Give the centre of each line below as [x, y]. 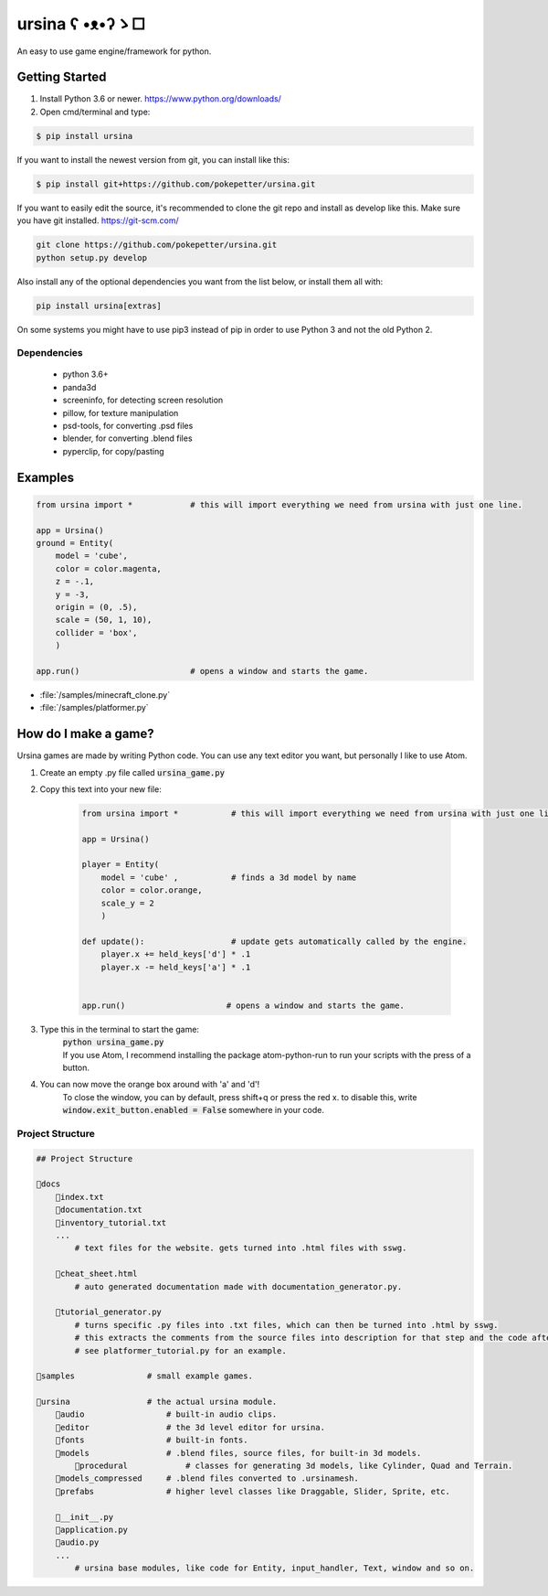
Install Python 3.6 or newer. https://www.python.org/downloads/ [161, 99]
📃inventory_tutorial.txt [111, 1222]
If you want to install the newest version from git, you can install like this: [153, 159]
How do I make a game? [85, 734]
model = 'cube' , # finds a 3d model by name [229, 877]
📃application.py [91, 1529]
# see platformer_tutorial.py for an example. [180, 1350]
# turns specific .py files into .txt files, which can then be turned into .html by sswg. [286, 1325]
